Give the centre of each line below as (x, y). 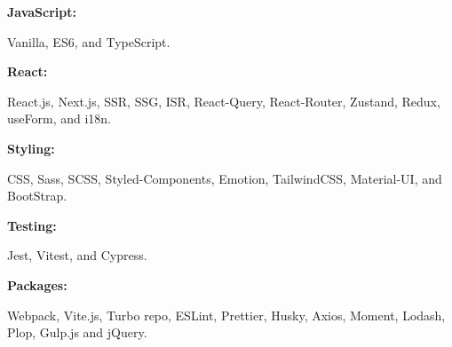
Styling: (31, 148)
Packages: (37, 284)
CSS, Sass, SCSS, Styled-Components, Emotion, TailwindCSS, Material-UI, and (225, 178)
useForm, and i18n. (59, 118)
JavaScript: (42, 12)
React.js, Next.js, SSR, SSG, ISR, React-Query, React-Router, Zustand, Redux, (224, 101)
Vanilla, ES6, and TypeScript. (89, 41)
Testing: (32, 225)
